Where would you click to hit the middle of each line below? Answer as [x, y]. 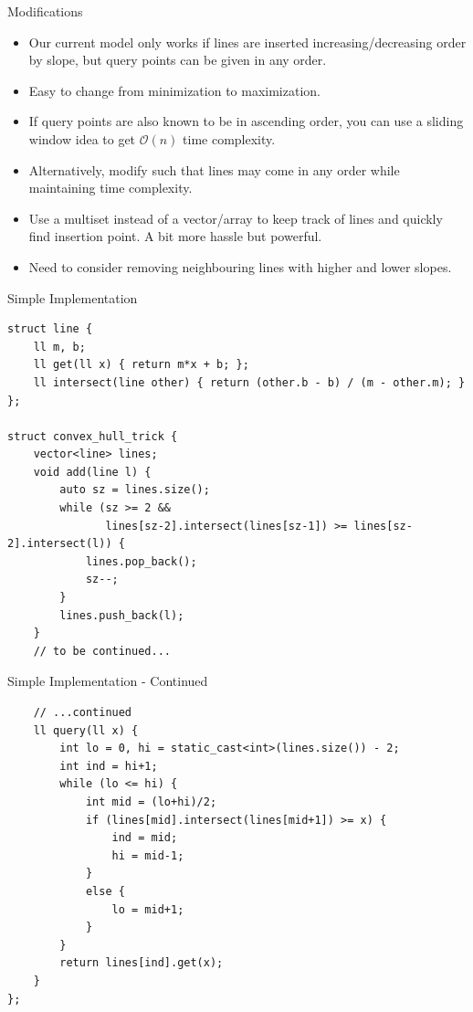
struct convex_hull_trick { [93, 436]
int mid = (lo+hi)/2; [151, 801]
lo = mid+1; [148, 909]
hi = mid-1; [148, 855]
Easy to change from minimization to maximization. [174, 90]
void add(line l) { [92, 472]
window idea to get [82, 138]
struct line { [50, 329]
